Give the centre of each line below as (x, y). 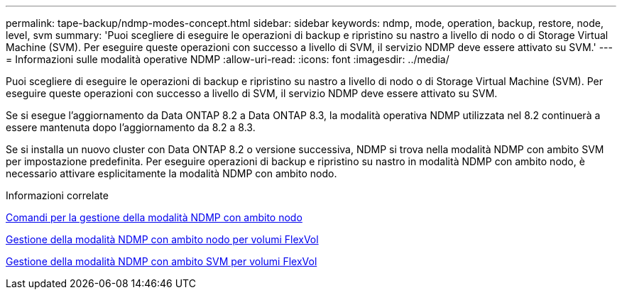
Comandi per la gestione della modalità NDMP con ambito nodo (154, 217)
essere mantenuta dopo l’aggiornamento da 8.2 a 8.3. (131, 127)
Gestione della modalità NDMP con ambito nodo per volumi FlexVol (162, 239)
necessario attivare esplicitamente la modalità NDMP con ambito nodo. (171, 173)
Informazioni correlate (57, 195)
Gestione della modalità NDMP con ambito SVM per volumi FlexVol (162, 261)
